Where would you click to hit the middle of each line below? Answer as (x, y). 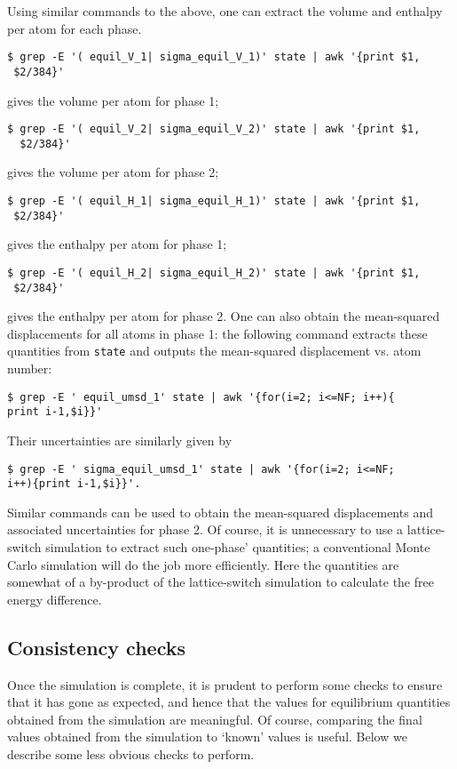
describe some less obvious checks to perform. (131, 754)
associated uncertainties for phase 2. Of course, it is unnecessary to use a (205, 529)
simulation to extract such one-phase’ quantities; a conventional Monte (238, 547)
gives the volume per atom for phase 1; (113, 100)
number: (30, 368)
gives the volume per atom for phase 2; (113, 172)
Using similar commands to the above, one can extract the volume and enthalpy (225, 11)
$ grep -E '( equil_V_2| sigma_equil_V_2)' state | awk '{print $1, (214, 129)
